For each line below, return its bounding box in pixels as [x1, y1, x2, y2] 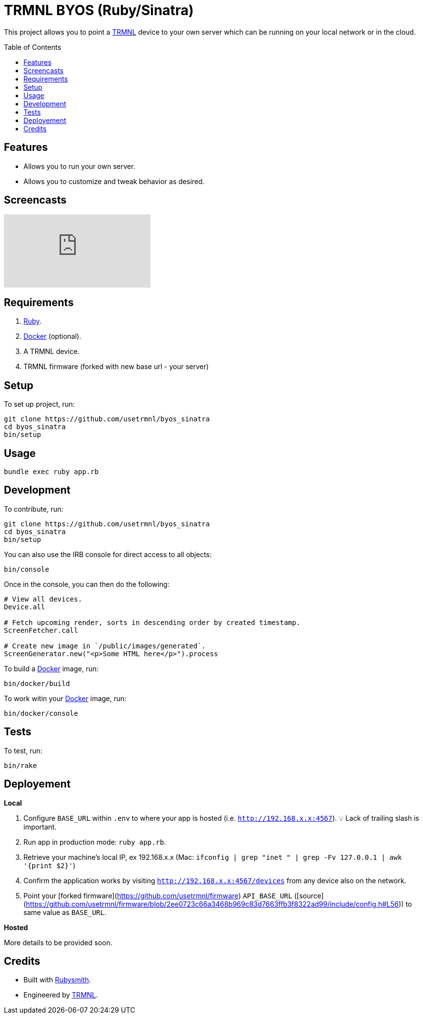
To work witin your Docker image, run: [4, 694, 127, 703]
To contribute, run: [4, 504, 63, 513]
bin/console [4, 565, 49, 573]
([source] [294, 891, 324, 900]
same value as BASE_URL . [23, 908, 106, 916]
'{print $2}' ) [23, 861, 76, 870]
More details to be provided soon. [4, 938, 112, 947]
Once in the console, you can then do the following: [4, 580, 169, 588]
